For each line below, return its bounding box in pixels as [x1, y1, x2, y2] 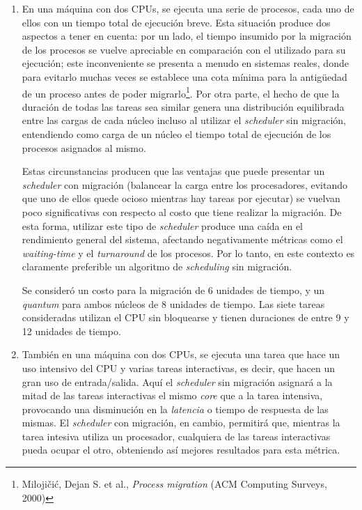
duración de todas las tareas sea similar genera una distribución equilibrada [22, 99, 345, 114]
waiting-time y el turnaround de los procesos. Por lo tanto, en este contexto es [22, 245, 355, 260]
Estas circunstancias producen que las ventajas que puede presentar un [22, 164, 325, 178]
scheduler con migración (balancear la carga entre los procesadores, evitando [22, 177, 347, 192]
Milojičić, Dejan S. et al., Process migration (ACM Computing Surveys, [22, 477, 327, 491]
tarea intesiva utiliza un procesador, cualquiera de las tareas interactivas [22, 428, 331, 443]
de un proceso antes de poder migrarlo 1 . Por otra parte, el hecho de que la [22, 84, 340, 100]
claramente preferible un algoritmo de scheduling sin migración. [22, 259, 292, 274]
